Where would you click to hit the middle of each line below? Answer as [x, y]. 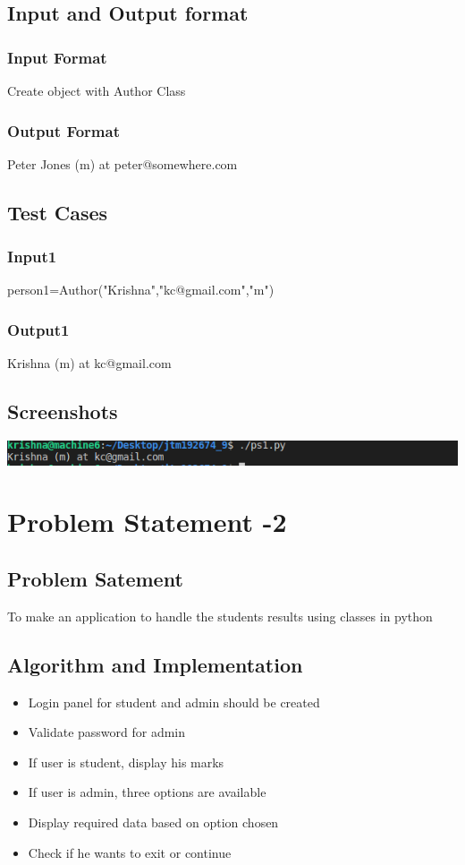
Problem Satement [95, 578]
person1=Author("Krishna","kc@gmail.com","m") [141, 290]
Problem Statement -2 [147, 522]
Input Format [57, 57]
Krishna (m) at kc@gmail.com [89, 363]
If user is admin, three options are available [147, 792]
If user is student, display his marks [126, 762]
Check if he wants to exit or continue [130, 852]
